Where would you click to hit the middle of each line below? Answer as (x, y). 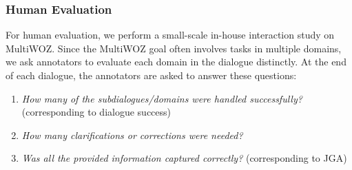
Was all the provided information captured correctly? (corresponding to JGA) (184, 158)
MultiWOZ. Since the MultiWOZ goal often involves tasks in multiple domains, (174, 48)
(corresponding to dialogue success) (96, 112)
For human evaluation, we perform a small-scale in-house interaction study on (170, 35)
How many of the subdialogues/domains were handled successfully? (162, 98)
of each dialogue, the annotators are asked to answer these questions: (151, 75)
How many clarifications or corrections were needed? (132, 135)
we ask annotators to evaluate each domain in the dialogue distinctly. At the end (176, 62)
